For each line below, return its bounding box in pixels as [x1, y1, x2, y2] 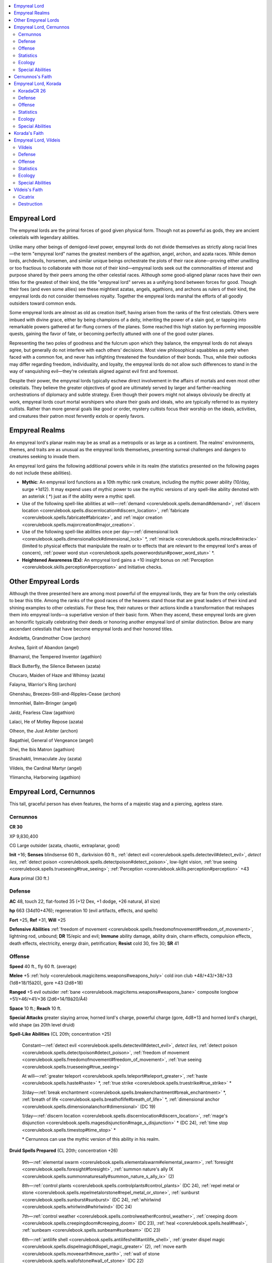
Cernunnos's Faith [14, 73, 52, 79]
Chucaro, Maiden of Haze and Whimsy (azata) [9, 672, 106, 678]
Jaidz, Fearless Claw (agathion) [9, 709, 75, 715]
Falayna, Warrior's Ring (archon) [9, 682, 77, 688]
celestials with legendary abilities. [9, 234, 80, 240]
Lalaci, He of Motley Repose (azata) [9, 718, 84, 724]
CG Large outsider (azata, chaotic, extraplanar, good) [9, 843, 120, 849]
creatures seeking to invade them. [9, 454, 81, 460]
